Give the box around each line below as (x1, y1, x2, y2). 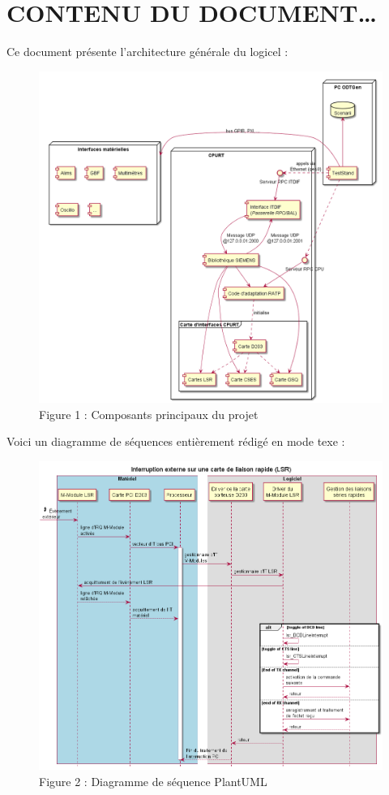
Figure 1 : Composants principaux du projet (39, 405, 259, 422)
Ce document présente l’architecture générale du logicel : (6, 43, 289, 60)
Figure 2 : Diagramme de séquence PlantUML (39, 773, 267, 790)
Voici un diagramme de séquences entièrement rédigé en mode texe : (6, 433, 345, 450)
